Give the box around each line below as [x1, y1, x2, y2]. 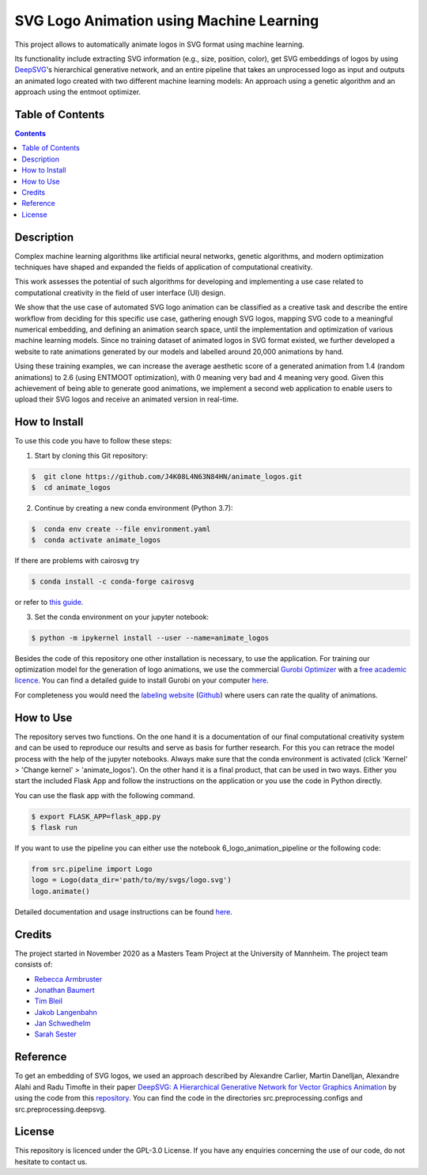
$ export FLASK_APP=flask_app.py [31, 812, 161, 821]
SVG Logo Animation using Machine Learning [14, 12, 319, 29]
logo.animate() [31, 887, 90, 896]
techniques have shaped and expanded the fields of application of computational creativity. [14, 262, 313, 272]
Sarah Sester [34, 1029, 77, 1039]
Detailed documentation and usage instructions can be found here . [14, 907, 233, 916]
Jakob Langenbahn [34, 1007, 98, 1017]
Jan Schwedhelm [34, 1018, 91, 1029]
